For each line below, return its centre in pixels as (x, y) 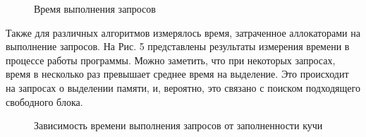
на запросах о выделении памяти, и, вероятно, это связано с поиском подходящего (183, 87)
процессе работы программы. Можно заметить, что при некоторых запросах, (171, 60)
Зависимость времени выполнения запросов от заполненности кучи (178, 125)
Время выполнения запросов (95, 8)
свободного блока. (44, 101)
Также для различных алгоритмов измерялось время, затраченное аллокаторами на (183, 32)
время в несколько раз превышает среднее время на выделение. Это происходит (177, 74)
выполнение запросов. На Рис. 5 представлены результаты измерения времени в (178, 46)
